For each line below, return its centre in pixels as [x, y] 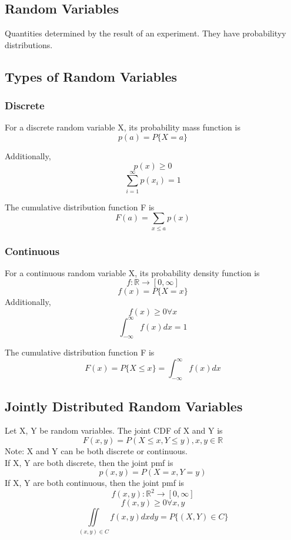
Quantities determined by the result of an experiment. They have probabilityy [145, 33]
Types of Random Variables [91, 76]
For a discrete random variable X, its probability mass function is [123, 127]
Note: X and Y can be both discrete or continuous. [96, 451]
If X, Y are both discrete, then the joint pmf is [89, 462]
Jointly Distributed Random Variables [124, 406]
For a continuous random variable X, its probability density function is [132, 272]
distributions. [29, 44]
